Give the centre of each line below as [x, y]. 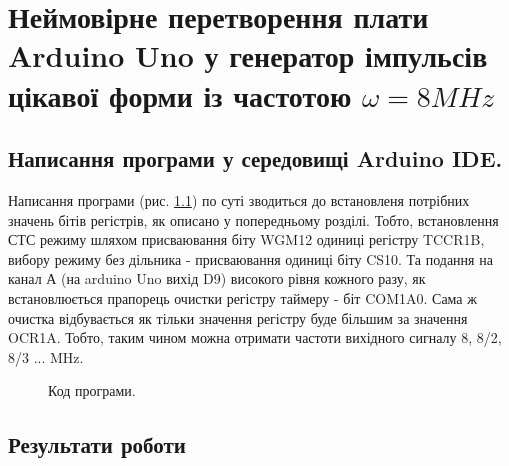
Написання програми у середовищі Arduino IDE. [255, 158]
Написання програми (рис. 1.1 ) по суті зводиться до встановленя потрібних [239, 199]
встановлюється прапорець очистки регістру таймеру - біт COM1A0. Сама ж [242, 297]
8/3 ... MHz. [46, 356]
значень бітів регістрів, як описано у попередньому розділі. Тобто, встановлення [253, 219]
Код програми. [92, 390]
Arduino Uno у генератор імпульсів [248, 55]
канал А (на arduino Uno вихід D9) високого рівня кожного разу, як [217, 278]
